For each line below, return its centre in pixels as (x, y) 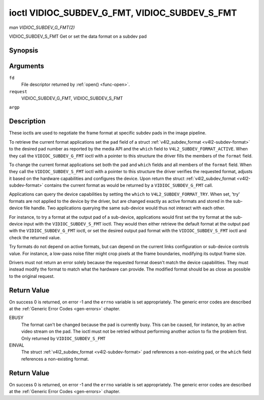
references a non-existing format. (55, 359)
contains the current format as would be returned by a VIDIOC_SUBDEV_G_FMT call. (129, 185)
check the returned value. (35, 237)
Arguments (27, 66)
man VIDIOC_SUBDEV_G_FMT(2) (42, 27)
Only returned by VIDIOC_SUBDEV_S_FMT (63, 338)
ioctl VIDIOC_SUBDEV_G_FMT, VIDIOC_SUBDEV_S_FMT (123, 13)
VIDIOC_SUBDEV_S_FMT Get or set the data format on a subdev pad (78, 36)
